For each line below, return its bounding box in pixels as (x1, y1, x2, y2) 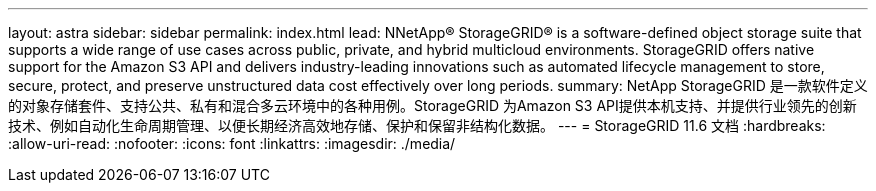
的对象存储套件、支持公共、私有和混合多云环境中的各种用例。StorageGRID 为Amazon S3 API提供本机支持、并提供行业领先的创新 (8, 97, 857, 114)
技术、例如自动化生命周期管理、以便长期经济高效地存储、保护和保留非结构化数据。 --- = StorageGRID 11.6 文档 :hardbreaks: (8, 117, 826, 134)
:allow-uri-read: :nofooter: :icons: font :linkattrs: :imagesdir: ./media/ (8, 135, 456, 152)
